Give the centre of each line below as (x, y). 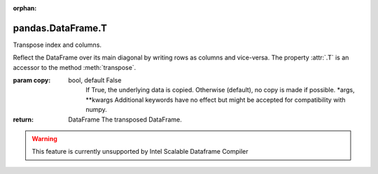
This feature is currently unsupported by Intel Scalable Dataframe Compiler (140, 152)
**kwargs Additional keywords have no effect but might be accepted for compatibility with (216, 100)
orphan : (25, 8)
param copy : (32, 80)
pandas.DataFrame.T (60, 28)
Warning (44, 139)
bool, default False (95, 80)
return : (23, 119)
